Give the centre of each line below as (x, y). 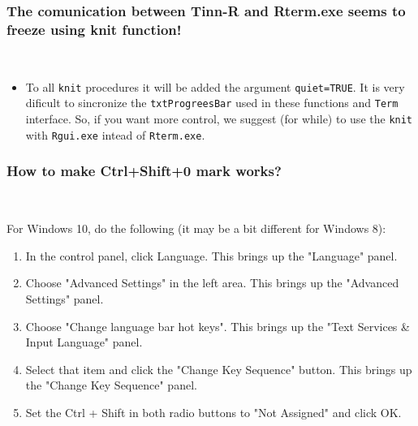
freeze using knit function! (94, 29)
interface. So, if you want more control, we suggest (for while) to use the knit (219, 119)
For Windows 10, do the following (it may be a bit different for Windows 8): (196, 228)
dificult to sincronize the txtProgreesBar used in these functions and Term (212, 103)
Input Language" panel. (84, 342)
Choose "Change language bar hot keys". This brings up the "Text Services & (218, 326)
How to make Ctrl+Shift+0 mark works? (144, 171)
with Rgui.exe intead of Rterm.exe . (115, 134)
